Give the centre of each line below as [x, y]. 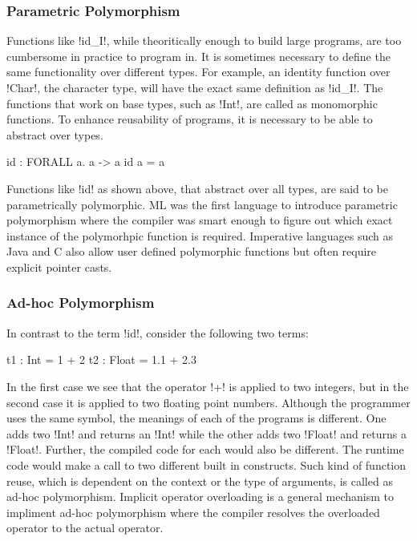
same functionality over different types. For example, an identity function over [198, 72]
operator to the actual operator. [85, 528]
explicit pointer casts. [59, 266]
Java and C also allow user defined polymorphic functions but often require [192, 251]
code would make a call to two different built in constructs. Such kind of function [206, 464]
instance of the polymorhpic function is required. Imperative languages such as [200, 235]
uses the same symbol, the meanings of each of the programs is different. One [196, 418]
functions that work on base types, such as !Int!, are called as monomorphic [192, 103]
